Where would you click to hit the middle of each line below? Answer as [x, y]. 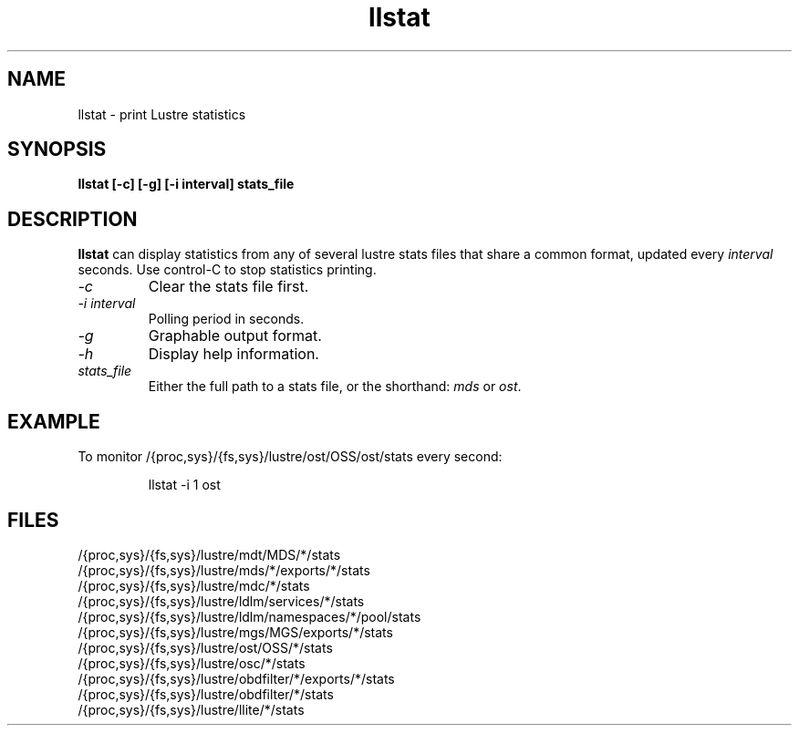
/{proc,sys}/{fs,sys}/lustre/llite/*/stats [191, 709]
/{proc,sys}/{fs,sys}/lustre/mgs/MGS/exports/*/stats [235, 632]
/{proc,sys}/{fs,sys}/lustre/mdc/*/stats [194, 585]
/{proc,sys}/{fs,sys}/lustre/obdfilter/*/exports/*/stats [236, 678]
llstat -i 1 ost [184, 485]
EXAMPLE [54, 421]
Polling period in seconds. [226, 319]
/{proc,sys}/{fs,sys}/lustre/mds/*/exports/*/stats [224, 570]
